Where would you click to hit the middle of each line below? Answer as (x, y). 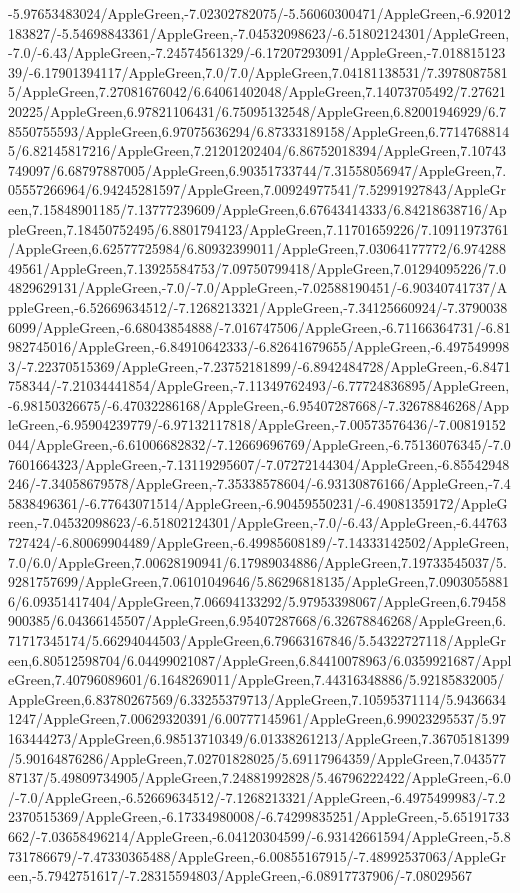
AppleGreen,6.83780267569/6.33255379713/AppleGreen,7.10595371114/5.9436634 (257, 698)
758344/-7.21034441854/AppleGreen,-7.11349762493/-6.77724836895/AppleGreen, (259, 385)
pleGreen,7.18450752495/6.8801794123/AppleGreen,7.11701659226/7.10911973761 (258, 228)
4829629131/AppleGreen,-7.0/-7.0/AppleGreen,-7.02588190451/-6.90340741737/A (258, 287)
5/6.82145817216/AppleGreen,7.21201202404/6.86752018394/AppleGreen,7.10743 (257, 150)
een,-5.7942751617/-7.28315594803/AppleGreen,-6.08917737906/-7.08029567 (240, 875)
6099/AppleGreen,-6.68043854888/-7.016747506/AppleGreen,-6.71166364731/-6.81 (259, 326)
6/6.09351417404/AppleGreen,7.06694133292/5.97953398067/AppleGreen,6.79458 (257, 600)
